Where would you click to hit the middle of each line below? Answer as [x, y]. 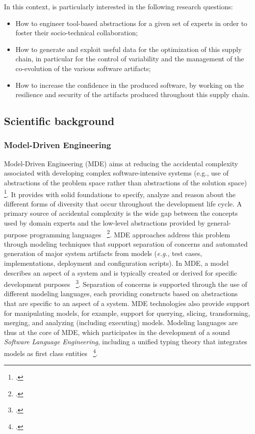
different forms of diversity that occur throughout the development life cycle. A [123, 203]
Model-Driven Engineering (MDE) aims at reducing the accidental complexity [121, 163]
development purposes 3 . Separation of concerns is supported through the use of [126, 283]
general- [219, 222]
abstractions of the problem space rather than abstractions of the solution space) [126, 182]
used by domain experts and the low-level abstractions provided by [104, 222]
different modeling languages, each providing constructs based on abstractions [121, 294]
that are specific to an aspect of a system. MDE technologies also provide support [127, 303]
